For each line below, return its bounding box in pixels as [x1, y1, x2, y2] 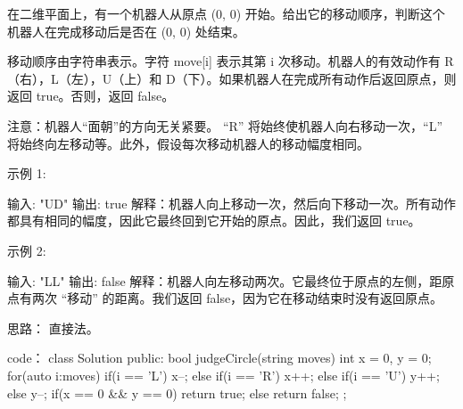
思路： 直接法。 [7, 318, 99, 337]
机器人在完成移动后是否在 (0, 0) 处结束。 [7, 21, 245, 40]
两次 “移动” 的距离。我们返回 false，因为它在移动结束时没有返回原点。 [31, 289, 443, 307]
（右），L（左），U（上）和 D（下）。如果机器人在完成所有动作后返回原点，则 [7, 69, 457, 87]
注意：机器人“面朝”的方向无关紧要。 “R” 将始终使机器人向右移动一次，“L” [7, 116, 443, 135]
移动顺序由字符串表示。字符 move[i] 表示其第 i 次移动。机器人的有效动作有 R [7, 52, 454, 70]
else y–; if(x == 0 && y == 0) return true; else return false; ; [7, 383, 347, 402]
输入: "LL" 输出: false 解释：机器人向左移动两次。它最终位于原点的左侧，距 [7, 271, 442, 290]
